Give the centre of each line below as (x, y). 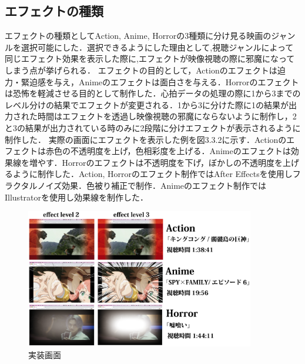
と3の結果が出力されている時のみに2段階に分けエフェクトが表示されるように (153, 127)
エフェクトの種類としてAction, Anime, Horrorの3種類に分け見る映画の (138, 36)
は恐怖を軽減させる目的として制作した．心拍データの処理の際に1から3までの (153, 93)
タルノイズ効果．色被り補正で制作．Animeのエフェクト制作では (144, 185)
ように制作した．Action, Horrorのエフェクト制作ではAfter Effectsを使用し (152, 174)
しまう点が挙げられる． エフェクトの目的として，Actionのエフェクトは (141, 70)
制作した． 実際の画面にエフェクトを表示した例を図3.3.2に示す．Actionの (146, 139)
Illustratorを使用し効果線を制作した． (77, 197)
